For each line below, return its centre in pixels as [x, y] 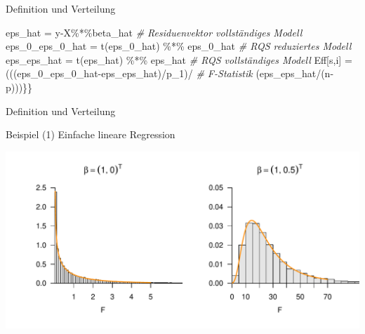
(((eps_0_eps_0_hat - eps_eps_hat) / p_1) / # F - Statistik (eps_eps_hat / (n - [170, 73]
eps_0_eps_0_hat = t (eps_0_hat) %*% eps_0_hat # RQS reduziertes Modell [179, 46]
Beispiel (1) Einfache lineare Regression [91, 134]
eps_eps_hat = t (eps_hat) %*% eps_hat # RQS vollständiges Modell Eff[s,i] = [179, 59]
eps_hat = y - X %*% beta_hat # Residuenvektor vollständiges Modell [154, 32]
